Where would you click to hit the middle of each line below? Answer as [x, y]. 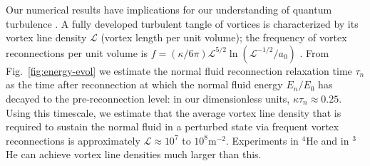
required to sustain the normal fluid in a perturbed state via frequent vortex [173, 126]
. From [314, 52]
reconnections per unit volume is [77, 52]
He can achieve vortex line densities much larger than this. [134, 154]
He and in [328, 140]
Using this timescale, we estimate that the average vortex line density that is [174, 112]
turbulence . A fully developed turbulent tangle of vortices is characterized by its [182, 23]
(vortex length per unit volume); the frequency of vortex [224, 37]
